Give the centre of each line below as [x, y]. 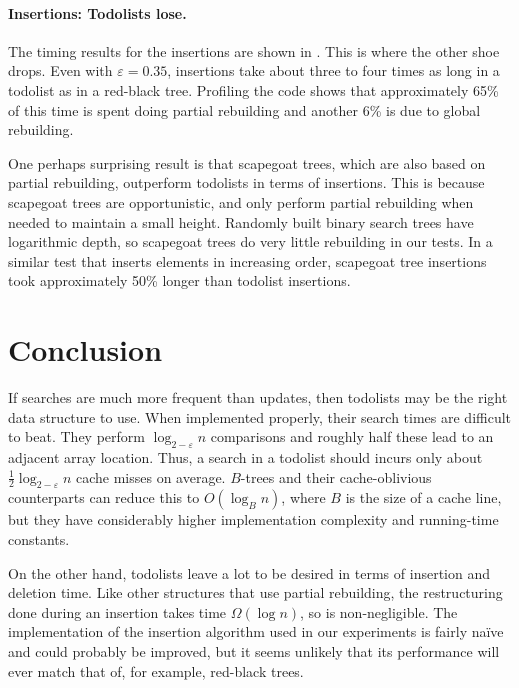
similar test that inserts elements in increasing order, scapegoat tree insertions [247, 260]
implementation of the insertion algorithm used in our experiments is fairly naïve [256, 631]
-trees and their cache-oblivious [336, 476]
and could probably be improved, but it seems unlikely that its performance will [254, 650]
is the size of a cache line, [423, 497]
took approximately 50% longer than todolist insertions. [179, 280]
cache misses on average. [150, 476]
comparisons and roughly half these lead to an [352, 436]
